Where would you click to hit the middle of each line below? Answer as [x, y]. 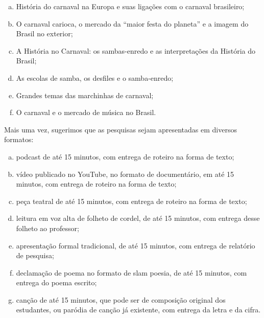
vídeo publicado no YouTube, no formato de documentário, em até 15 [125, 174]
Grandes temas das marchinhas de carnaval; [85, 95]
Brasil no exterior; [44, 33]
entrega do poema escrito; [56, 282]
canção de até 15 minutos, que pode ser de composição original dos [121, 299]
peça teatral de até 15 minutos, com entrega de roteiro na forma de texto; [131, 201]
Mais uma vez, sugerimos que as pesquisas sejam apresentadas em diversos [121, 129]
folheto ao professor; [47, 228]
